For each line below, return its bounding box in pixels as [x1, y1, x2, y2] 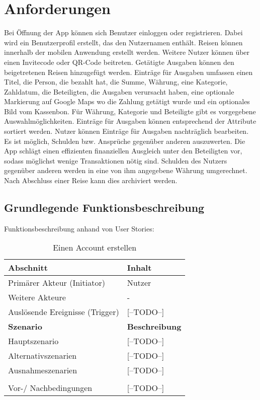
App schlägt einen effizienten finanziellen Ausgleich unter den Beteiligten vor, [4, 145, 242, 156]
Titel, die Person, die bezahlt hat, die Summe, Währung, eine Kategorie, [4, 76, 228, 87]
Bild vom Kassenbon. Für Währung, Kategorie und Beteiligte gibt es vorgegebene [4, 106, 256, 116]
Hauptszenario [8, 335, 59, 347]
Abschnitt [8, 262, 48, 274]
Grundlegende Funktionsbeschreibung [4, 200, 205, 215]
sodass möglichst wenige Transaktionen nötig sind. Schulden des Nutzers [4, 155, 227, 166]
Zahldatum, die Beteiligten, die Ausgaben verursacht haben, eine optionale [4, 86, 234, 97]
